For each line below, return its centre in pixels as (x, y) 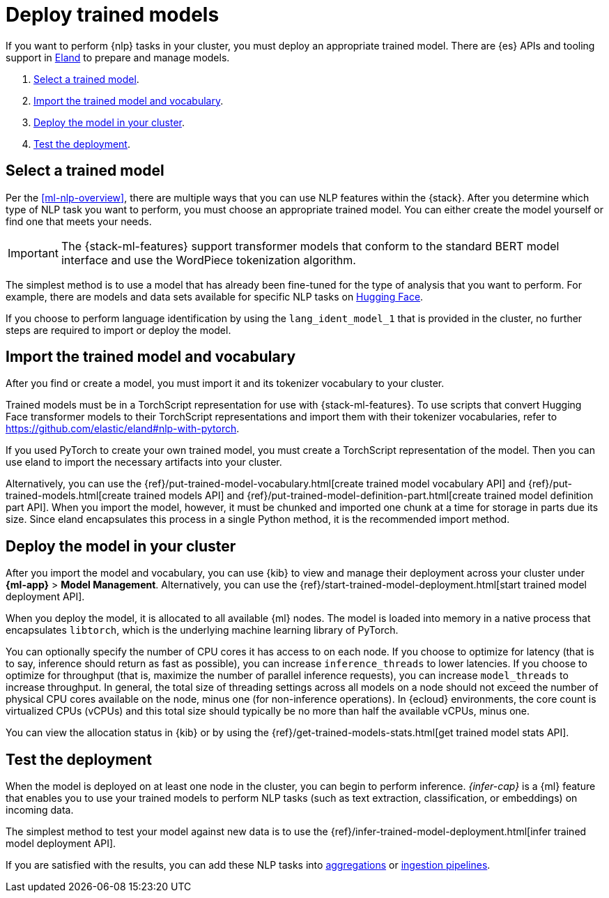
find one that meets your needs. (79, 221)
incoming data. (40, 810)
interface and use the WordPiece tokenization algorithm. (208, 260)
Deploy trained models (113, 15)
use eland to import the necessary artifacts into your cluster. (144, 462)
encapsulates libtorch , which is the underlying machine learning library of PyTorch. (202, 630)
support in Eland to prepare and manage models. (118, 57)
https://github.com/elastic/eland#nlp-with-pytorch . (123, 429)
